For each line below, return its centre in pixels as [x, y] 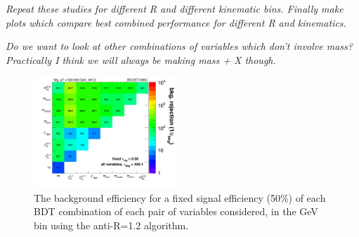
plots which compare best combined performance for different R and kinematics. [176, 22]
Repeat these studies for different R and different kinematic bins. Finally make [175, 8]
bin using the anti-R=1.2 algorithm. [111, 225]
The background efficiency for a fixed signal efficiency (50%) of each [180, 197]
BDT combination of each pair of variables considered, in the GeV [176, 211]
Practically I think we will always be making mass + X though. [141, 59]
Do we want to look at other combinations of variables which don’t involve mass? [179, 46]
